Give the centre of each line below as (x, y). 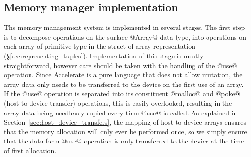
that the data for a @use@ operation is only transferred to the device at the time (124, 141)
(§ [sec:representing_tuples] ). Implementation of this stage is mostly (104, 55)
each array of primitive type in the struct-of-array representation (100, 46)
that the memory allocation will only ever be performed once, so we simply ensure (125, 131)
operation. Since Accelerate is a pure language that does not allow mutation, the (123, 75)
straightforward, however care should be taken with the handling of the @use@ (121, 65)
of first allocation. (30, 150)
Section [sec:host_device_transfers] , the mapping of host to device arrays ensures (125, 122)
